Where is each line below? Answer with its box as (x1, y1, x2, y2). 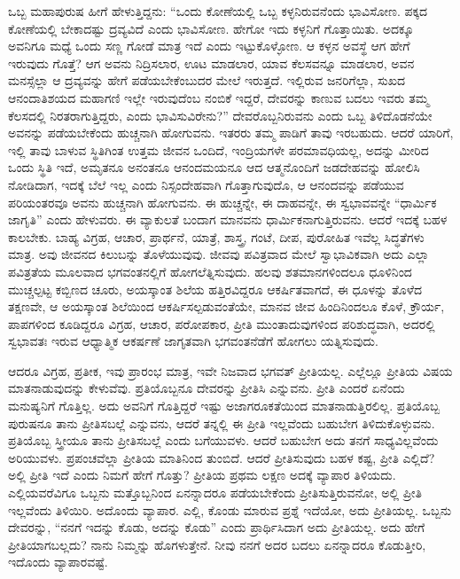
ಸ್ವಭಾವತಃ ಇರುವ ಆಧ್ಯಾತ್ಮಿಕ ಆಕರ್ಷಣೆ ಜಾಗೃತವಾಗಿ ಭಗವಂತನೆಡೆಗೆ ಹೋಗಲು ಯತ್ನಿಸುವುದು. (8, 332, 378, 350)
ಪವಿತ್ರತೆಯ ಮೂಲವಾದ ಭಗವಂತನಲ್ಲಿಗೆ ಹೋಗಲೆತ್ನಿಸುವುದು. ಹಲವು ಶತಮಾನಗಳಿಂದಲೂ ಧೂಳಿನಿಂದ (8, 262, 412, 280)
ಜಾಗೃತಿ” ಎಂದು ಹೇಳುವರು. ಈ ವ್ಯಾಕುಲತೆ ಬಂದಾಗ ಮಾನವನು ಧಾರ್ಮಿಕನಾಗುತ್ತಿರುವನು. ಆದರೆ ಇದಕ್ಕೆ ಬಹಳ (8, 210, 448, 229)
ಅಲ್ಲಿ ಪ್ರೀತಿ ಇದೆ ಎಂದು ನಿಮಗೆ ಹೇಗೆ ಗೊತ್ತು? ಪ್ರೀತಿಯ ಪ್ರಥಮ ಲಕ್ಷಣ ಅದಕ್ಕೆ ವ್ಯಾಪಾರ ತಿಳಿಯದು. (8, 466, 396, 484)
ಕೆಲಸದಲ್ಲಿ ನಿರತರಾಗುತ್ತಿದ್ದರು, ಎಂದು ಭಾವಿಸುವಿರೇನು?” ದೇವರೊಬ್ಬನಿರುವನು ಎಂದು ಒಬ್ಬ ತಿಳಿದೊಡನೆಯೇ (8, 106, 433, 124)
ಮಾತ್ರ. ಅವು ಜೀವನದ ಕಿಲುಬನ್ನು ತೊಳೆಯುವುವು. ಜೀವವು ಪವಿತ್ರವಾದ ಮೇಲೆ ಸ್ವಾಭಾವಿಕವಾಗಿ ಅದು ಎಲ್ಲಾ (8, 245, 430, 263)
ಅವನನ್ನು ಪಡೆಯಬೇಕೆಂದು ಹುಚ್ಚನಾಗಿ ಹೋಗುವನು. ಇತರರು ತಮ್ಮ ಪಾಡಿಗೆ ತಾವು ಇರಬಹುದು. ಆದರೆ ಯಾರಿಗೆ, (8, 123, 454, 142)
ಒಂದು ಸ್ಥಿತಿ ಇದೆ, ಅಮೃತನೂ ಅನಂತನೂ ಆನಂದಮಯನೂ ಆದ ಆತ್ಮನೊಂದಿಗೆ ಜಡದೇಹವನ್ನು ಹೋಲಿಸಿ (8, 158, 420, 176)
